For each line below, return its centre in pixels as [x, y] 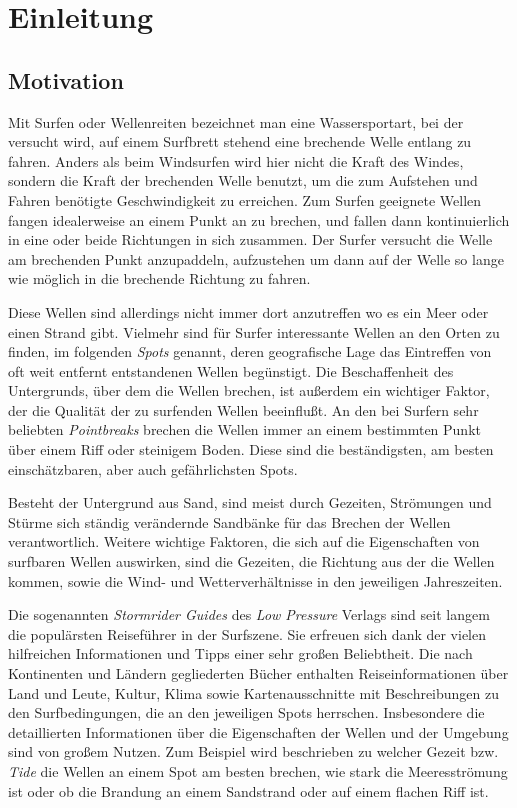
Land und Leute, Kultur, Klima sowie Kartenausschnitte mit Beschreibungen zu [254, 692]
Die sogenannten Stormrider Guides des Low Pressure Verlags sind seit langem [249, 614]
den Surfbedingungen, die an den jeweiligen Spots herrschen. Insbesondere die [246, 712]
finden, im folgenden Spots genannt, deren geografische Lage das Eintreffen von [250, 351]
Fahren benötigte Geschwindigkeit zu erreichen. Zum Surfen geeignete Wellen [245, 199]
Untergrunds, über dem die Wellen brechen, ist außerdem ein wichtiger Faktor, [249, 390]
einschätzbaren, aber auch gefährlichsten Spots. [153, 468]
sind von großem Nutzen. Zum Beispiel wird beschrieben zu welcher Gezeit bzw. [253, 751]
